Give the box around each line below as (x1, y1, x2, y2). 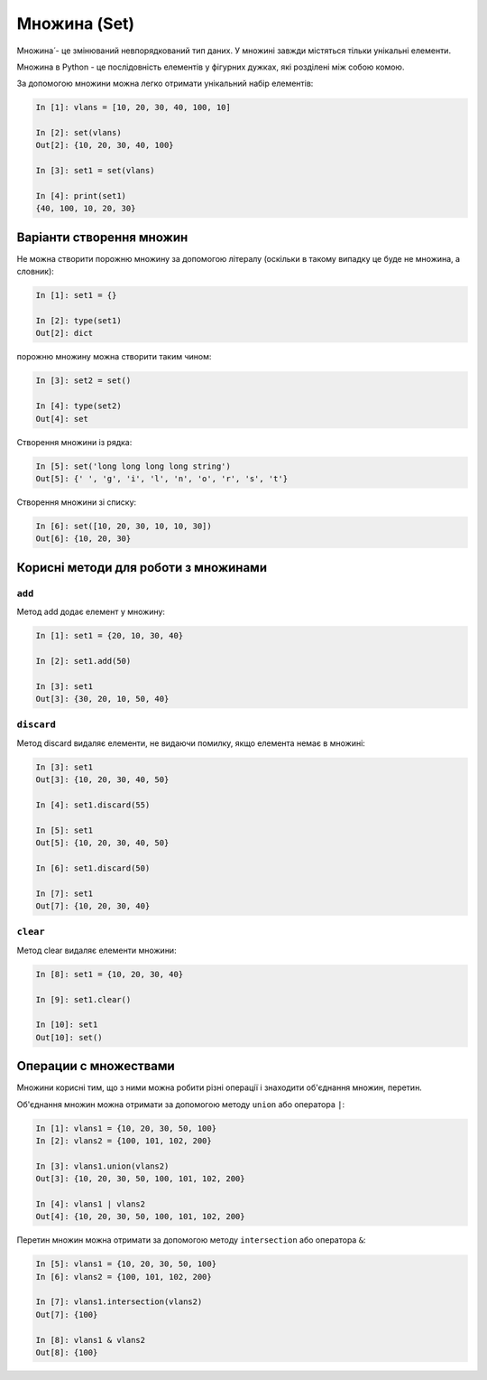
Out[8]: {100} (35, 1347, 98, 1358)
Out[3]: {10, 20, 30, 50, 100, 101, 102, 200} (35, 1174, 245, 1184)
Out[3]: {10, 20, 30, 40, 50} (35, 775, 170, 785)
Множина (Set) (16, 14, 135, 33)
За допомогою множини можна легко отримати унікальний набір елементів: (16, 78, 314, 89)
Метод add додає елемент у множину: (16, 606, 166, 618)
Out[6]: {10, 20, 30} (35, 534, 132, 544)
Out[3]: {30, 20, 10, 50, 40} (35, 694, 170, 704)
